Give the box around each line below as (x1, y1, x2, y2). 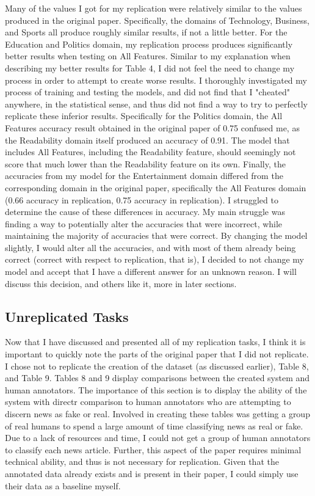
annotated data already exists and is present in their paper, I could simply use (5, 467, 299, 480)
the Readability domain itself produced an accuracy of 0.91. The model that (5, 133, 290, 146)
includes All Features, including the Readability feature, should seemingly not (5, 145, 296, 158)
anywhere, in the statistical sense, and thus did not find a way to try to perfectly (5, 97, 308, 110)
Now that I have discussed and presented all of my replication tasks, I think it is (5, 335, 306, 348)
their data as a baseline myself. (5, 479, 121, 492)
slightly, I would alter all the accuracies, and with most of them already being (5, 241, 296, 253)
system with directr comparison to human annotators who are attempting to (5, 395, 291, 408)
